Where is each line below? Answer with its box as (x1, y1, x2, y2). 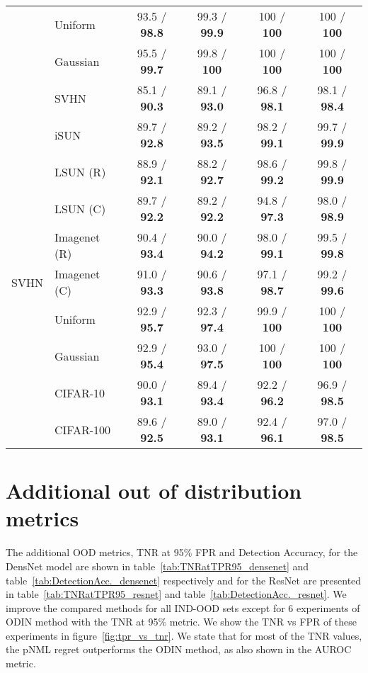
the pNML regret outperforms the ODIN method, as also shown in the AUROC (6, 642, 352, 657)
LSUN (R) (54, 163, 106, 180)
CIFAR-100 (54, 421, 111, 438)
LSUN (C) (54, 200, 106, 217)
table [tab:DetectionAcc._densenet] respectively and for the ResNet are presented (6, 572, 362, 587)
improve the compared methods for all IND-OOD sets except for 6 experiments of (6, 600, 360, 615)
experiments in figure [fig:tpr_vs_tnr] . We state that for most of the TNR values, (6, 628, 362, 643)
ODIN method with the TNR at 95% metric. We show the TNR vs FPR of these (6, 614, 357, 629)
